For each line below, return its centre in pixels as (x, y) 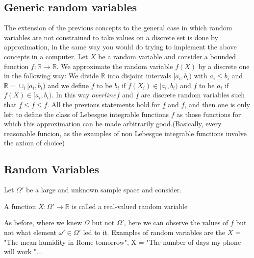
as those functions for (209, 114)
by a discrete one (224, 66)
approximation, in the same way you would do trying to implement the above (120, 47)
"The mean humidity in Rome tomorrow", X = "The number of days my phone (123, 242)
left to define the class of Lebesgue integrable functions (87, 114)
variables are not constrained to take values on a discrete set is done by (111, 37)
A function (20, 206)
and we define (68, 85)
